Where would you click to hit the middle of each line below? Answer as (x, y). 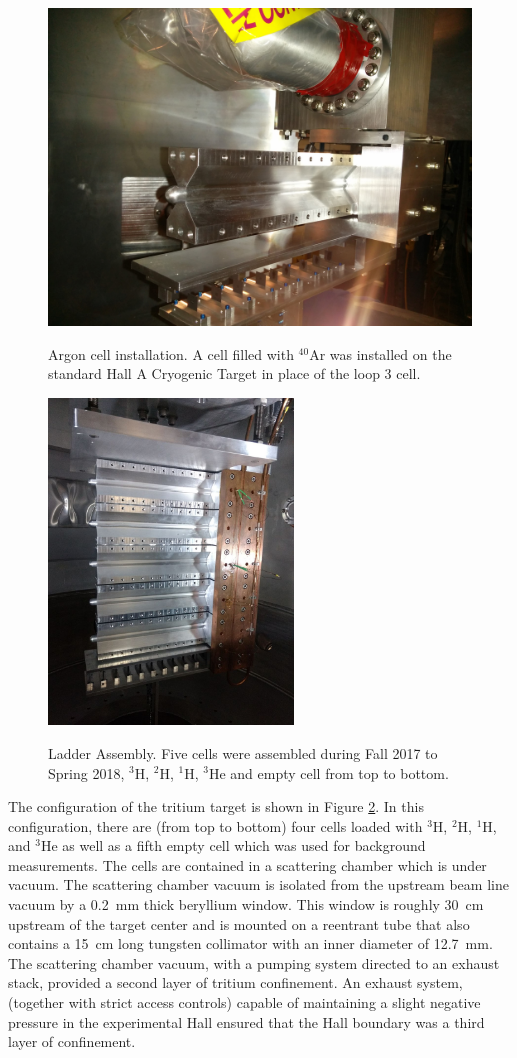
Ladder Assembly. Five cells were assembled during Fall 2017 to (243, 752)
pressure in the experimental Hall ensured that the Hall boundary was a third (246, 1021)
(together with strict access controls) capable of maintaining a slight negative (244, 1002)
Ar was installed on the (380, 353)
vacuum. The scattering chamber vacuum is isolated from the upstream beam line (258, 884)
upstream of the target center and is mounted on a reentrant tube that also (239, 923)
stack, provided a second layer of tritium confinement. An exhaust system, (235, 982)
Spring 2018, (86, 772)
